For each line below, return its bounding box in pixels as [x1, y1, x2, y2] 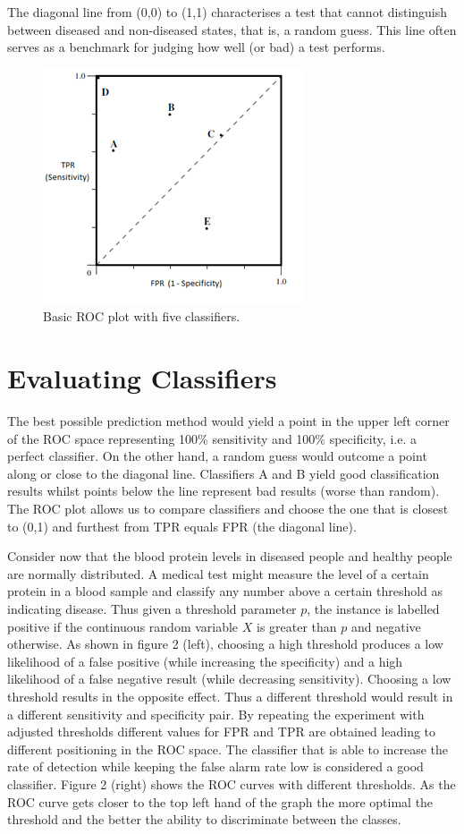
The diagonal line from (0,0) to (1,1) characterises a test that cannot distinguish [7, 3, 448, 21]
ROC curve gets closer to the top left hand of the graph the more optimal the [7, 792, 434, 811]
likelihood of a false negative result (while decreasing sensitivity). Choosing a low [7, 669, 451, 688]
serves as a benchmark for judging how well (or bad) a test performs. [7, 38, 385, 56]
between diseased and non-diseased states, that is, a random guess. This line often [7, 20, 457, 38]
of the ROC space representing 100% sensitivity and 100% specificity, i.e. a [7, 429, 417, 447]
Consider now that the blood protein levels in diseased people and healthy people [7, 547, 452, 566]
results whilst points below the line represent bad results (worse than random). [7, 481, 440, 500]
